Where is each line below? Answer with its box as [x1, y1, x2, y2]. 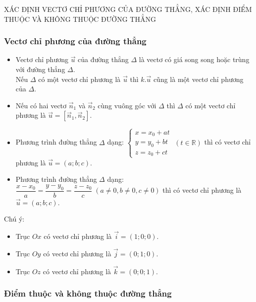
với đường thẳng [15, 64, 65, 74]
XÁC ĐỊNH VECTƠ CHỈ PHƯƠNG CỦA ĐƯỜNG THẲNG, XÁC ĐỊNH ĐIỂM [4, 4, 252, 14]
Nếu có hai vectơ [15, 100, 67, 110]
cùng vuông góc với [98, 100, 156, 110]
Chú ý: [4, 214, 25, 224]
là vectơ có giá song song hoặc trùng [139, 54, 250, 65]
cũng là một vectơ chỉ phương [153, 74, 244, 84]
